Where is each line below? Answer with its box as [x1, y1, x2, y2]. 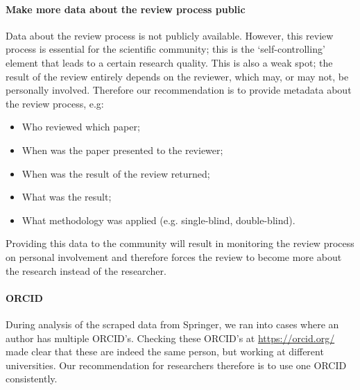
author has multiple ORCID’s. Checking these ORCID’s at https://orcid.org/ [6, 330, 335, 345]
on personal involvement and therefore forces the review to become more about [6, 249, 342, 264]
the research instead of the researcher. [6, 263, 166, 278]
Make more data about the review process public [6, 1, 246, 16]
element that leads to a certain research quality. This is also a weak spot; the [6, 55, 333, 69]
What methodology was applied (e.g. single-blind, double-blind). [22, 212, 295, 227]
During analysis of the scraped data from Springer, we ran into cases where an [6, 316, 339, 331]
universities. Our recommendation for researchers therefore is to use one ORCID [6, 357, 347, 372]
